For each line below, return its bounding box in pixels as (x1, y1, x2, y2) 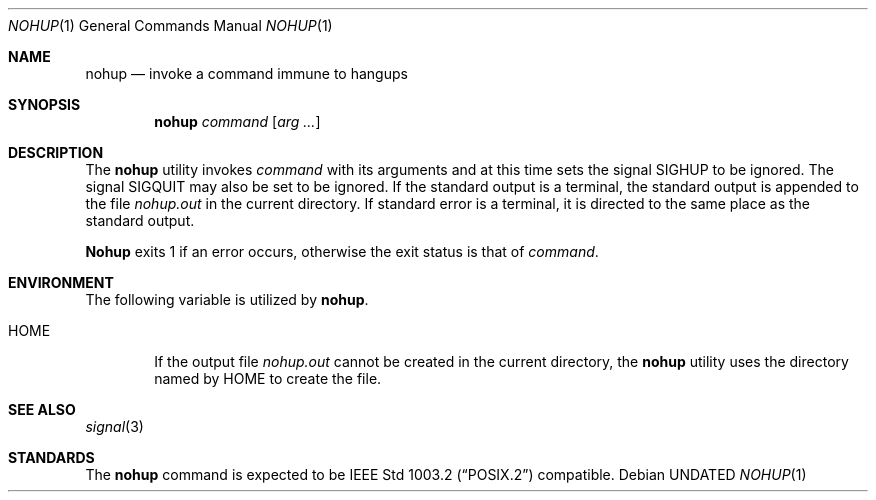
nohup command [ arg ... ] (154, 113, 321, 130)
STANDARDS (8, 449, 95, 466)
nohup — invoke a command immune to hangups (85, 65, 408, 82)
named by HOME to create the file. (154, 370, 382, 387)
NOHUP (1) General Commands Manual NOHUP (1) (8, 17, 333, 34)
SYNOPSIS (8, 96, 81, 113)
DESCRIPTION (8, 144, 104, 161)
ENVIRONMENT (8, 274, 114, 291)
